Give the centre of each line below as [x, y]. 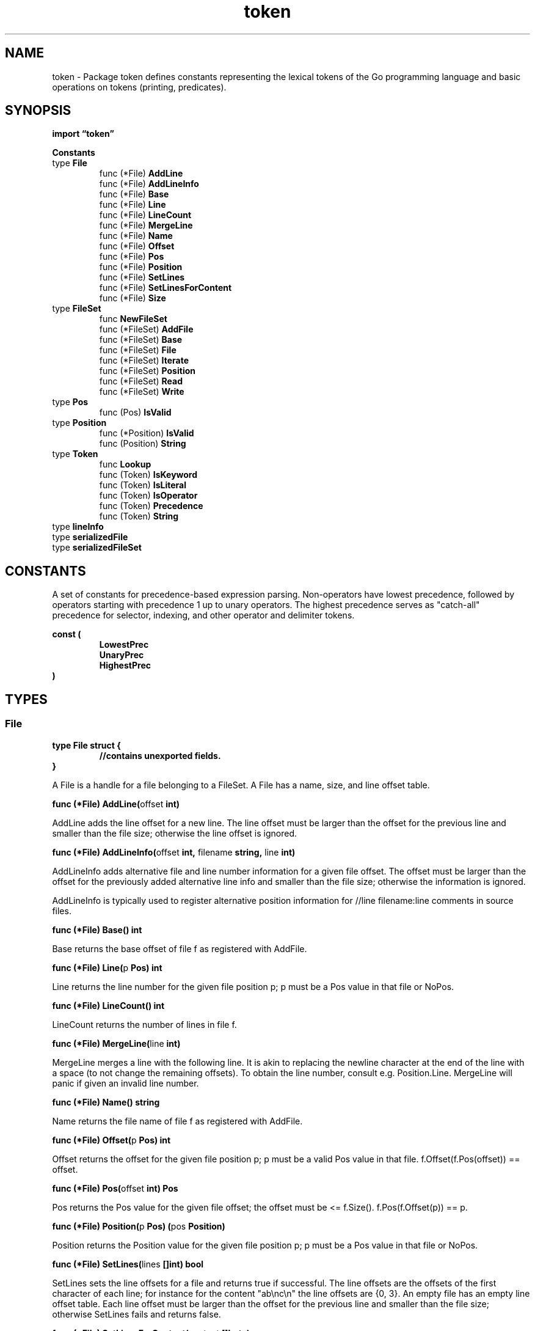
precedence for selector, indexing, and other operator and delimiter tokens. [203, 615]
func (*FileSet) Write [142, 392]
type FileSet [77, 309]
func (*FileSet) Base [141, 340]
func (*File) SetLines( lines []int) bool [128, 1264]
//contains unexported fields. [160, 755]
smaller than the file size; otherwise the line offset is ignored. [175, 833]
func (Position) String [143, 444]
